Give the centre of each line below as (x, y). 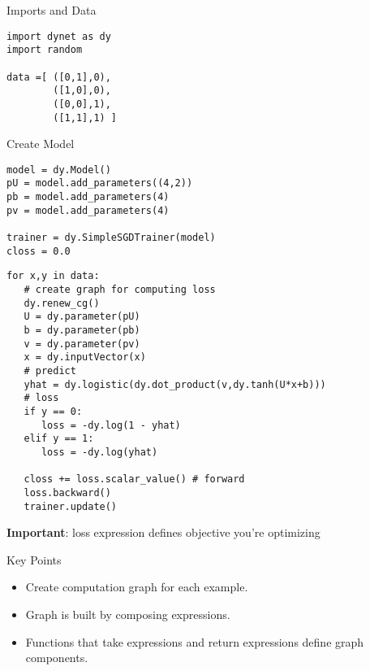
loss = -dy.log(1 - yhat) (111, 425)
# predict (50, 370)
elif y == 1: (59, 439)
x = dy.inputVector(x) (85, 357)
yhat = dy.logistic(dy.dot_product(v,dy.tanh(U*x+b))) (175, 384)
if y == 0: (53, 411)
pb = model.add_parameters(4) (88, 197)
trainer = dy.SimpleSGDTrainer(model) (111, 238)
